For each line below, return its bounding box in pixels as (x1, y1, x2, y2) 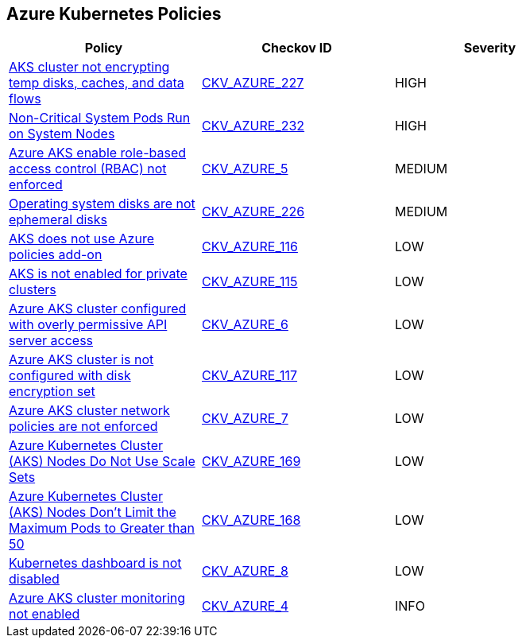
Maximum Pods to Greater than (9, 520, 195, 537)
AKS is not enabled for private (9, 266, 188, 282)
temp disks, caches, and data (9, 75, 184, 91)
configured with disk (9, 367, 131, 384)
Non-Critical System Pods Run (9, 110, 191, 126)
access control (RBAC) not (9, 161, 167, 177)
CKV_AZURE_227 (201, 75, 304, 91)
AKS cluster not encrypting (9, 59, 170, 76)
